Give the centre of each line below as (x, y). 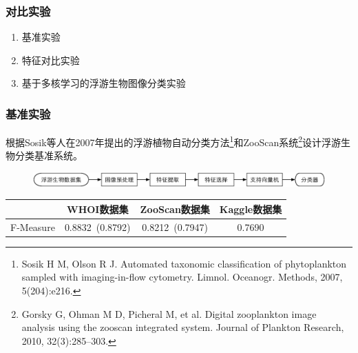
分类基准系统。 (49, 155)
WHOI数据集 (98, 209)
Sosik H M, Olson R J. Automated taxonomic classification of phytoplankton (184, 263)
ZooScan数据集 (175, 209)
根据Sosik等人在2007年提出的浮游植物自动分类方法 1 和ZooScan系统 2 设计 (164, 141)
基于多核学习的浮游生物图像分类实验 (104, 83)
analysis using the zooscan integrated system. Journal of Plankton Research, (183, 327)
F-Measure (33, 226)
